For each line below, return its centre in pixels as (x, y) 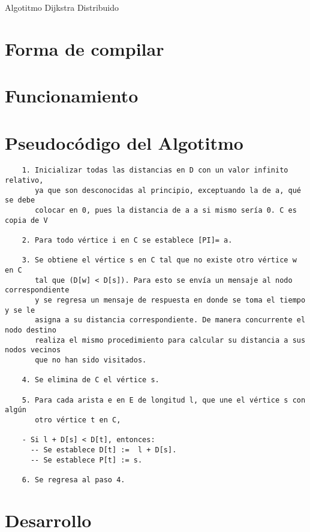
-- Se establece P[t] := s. (86, 460)
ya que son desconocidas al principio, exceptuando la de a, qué (168, 190)
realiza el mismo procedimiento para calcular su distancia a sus (170, 340)
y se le (20, 310)
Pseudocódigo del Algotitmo (124, 142)
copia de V (26, 220)
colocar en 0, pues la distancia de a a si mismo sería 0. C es (166, 211)
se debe (20, 200)
